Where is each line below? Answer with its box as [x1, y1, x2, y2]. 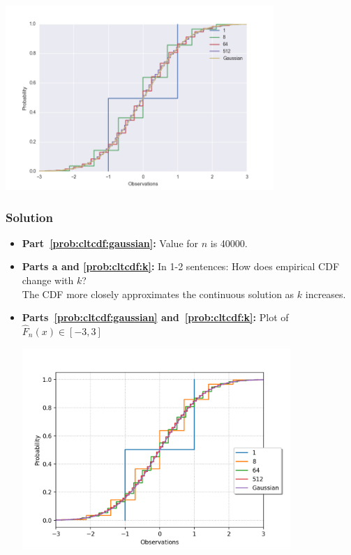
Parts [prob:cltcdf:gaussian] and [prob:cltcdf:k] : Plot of [22, 310, 289, 325]
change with [22, 273, 74, 287]
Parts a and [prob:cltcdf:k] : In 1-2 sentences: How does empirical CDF [22, 259, 340, 274]
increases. [305, 286, 346, 301]
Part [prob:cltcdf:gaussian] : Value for [22, 235, 199, 250]
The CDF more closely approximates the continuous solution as [22, 286, 294, 301]
